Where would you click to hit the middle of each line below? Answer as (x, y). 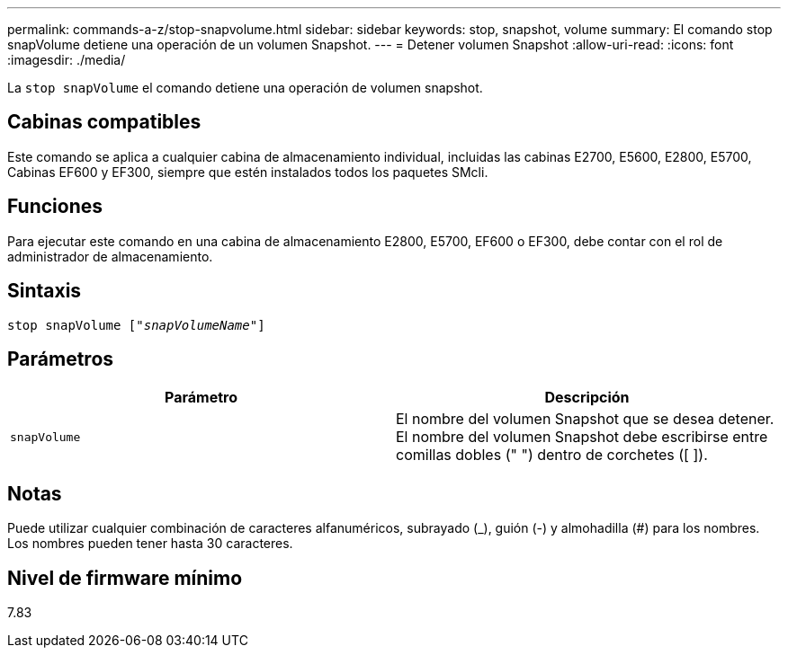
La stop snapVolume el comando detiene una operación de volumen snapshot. (245, 88)
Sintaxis (45, 291)
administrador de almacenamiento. (110, 256)
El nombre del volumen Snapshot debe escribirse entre (582, 437)
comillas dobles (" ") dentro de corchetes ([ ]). (552, 455)
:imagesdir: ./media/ (67, 60)
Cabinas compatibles (104, 122)
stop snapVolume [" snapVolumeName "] (136, 325)
